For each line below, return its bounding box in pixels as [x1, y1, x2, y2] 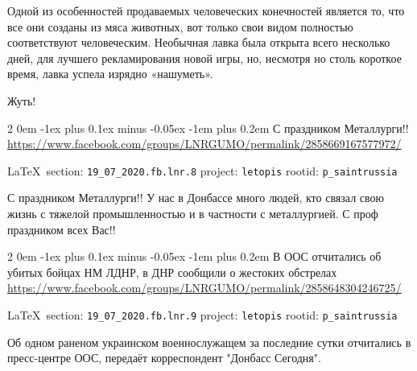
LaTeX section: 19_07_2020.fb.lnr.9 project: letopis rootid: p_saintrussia [7, 306, 398, 323]
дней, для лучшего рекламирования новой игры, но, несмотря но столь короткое [7, 49, 402, 66]
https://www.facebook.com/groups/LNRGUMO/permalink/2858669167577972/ [7, 135, 402, 152]
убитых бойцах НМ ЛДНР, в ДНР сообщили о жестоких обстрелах [7, 263, 337, 280]
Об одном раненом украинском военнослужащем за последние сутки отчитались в [7, 333, 411, 350]
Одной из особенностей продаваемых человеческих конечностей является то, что [7, 2, 405, 19]
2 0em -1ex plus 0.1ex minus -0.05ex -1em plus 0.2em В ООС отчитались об [7, 248, 382, 265]
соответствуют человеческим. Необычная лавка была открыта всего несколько [7, 34, 390, 51]
